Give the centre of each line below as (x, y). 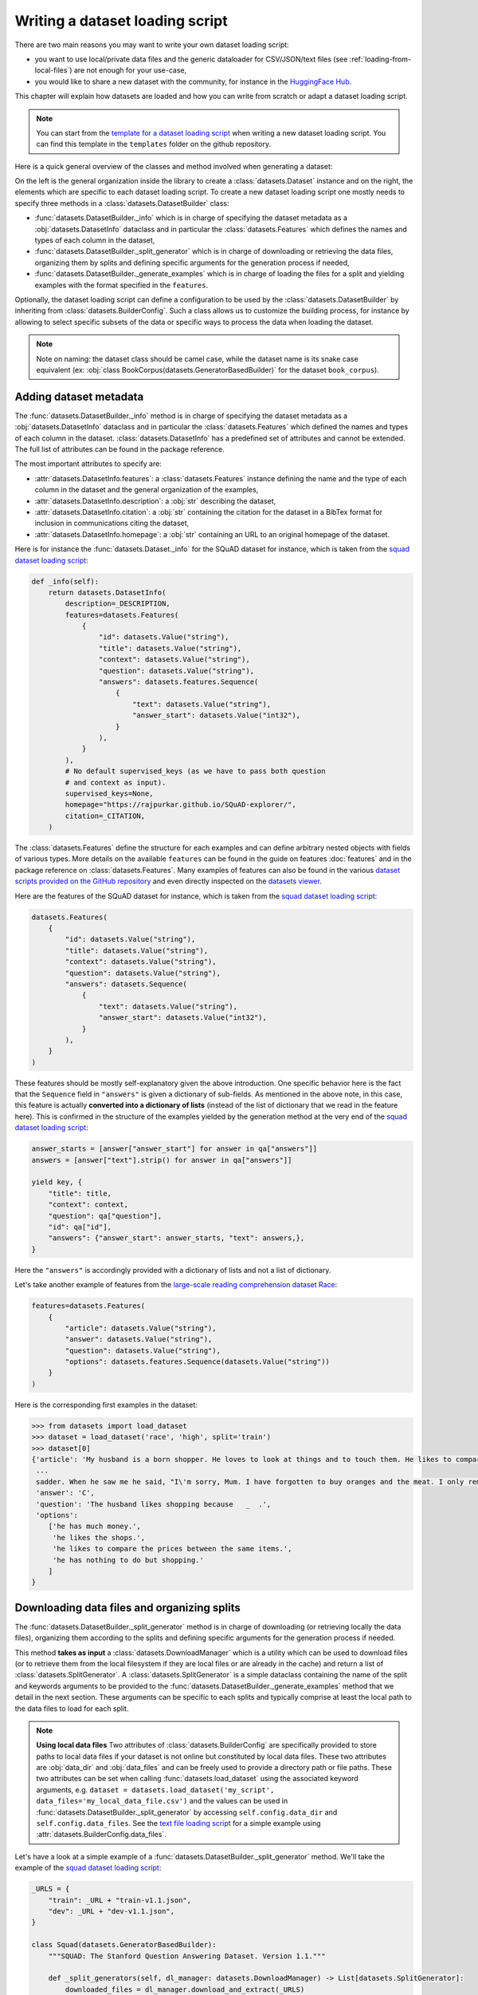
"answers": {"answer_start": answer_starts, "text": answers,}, (176, 1238)
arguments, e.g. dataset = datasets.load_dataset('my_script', (155, 1790)
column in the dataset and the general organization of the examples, (147, 490)
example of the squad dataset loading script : (88, 1868)
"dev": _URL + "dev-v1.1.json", (112, 1911)
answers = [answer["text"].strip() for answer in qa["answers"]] (162, 1160)
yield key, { (57, 1182)
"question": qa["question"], (105, 1216)
